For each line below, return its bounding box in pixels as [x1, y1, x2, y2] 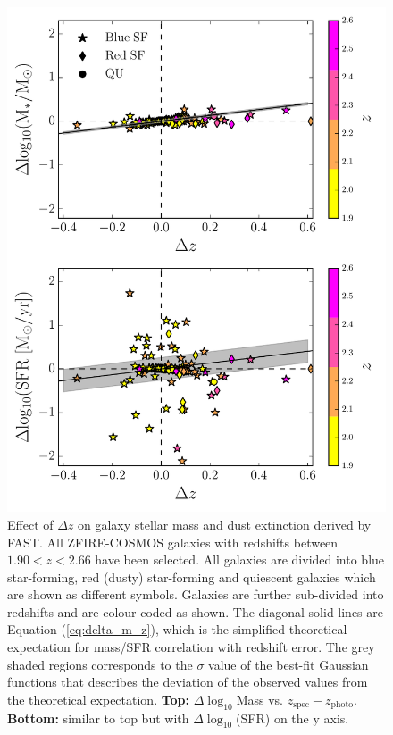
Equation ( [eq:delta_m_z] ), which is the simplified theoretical [7, 620, 347, 639]
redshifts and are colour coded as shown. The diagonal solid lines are [7, 602, 384, 621]
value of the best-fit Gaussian [208, 655, 369, 673]
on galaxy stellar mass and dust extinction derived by [78, 514, 372, 533]
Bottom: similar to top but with [7, 708, 189, 727]
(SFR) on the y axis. [236, 708, 349, 727]
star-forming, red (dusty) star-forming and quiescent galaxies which [7, 567, 376, 586]
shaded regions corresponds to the [7, 655, 193, 673]
